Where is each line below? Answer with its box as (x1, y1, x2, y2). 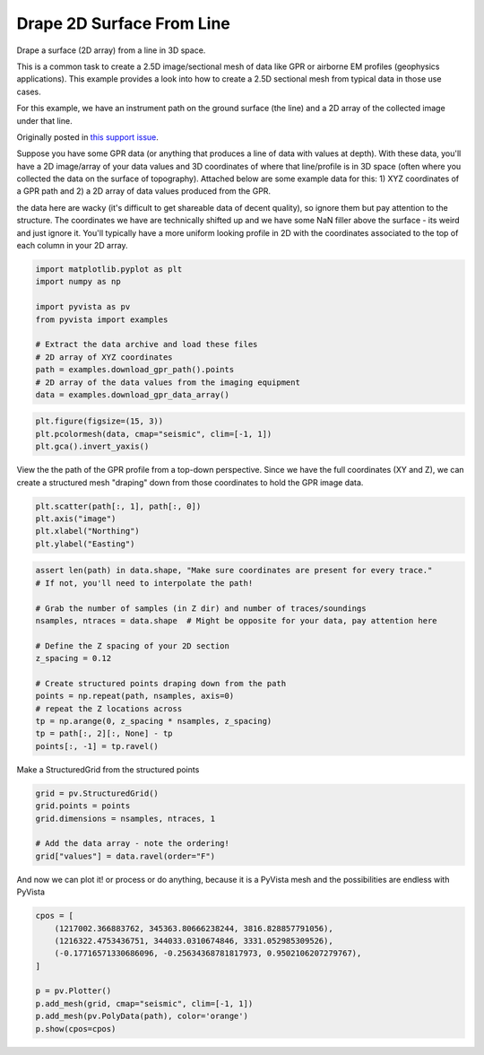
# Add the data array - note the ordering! (35, 839, 230, 849)
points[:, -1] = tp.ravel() (35, 741, 159, 751)
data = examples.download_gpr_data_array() (35, 389, 230, 399)
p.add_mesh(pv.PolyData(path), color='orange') (35, 1011, 248, 1022)
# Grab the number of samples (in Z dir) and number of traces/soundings (35, 603, 367, 614)
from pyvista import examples (35, 314, 169, 325)
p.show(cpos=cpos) (35, 1024, 117, 1033)
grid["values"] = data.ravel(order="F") (35, 850, 215, 861)
